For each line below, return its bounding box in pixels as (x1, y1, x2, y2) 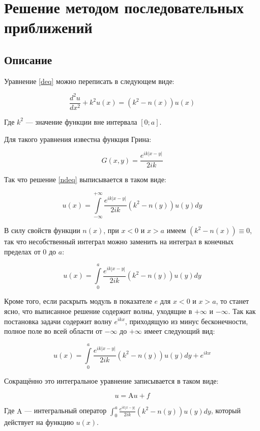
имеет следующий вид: (144, 326, 215, 336)
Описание (4, 51, 52, 67)
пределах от (4, 246, 41, 256)
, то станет (216, 296, 249, 306)
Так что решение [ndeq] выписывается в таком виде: (4, 174, 166, 185)
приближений (4, 17, 93, 38)
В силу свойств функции (4, 225, 80, 236)
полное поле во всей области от (4, 326, 102, 336)
